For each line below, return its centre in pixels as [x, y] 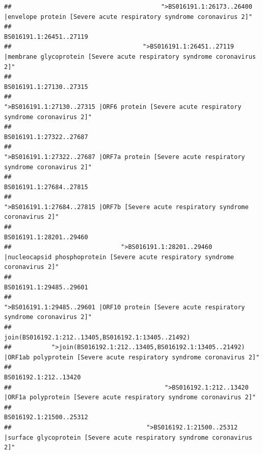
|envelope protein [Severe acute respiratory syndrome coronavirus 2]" [128, 17]
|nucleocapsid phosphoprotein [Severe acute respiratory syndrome [119, 257]
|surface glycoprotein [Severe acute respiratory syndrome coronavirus [128, 437]
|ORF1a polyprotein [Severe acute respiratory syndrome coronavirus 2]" [130, 398]
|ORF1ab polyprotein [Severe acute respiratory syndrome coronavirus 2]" [132, 357]
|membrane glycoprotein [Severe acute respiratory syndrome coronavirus [130, 56]
